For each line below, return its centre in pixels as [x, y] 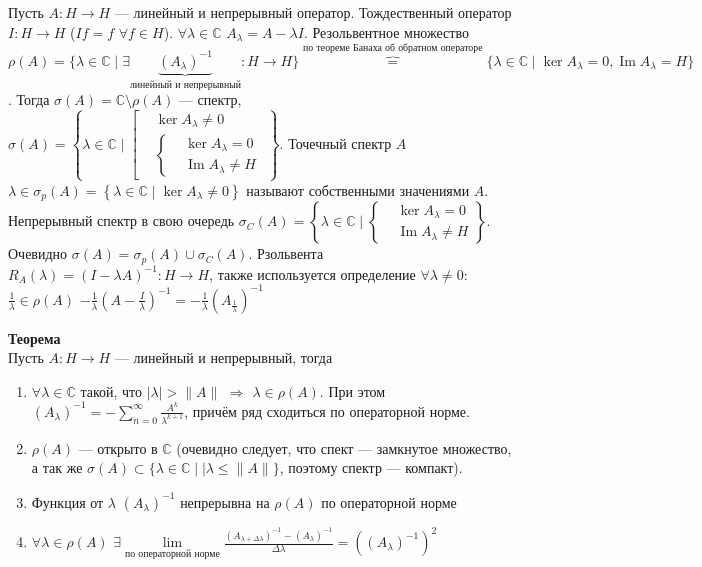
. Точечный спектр [335, 142]
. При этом [352, 390]
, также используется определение [312, 273]
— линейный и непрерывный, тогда [223, 357]
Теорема [34, 337]
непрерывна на [225, 501]
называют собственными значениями [358, 189]
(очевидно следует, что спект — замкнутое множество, [344, 447]
